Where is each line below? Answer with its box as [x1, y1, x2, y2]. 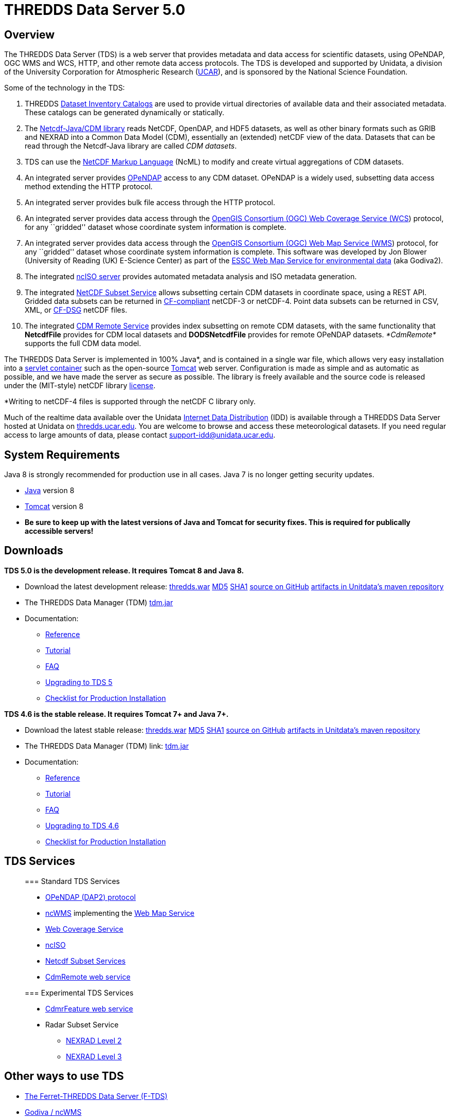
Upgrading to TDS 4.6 [45, 821, 119, 830]
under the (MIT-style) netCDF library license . [4, 381, 156, 390]
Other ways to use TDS [4, 1070, 124, 1083]
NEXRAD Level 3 [66, 1052, 122, 1061]
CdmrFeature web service [45, 1004, 133, 1013]
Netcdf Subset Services [45, 956, 126, 965]
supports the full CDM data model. [25, 339, 141, 348]
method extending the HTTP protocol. [25, 182, 153, 191]
